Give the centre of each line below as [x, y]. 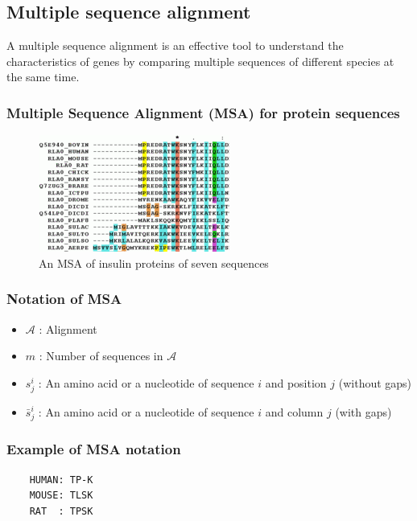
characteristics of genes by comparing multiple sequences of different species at [200, 61]
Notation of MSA [64, 299]
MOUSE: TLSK [61, 496]
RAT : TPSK [61, 511]
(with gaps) [363, 411]
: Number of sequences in [101, 356]
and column [294, 411]
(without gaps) [375, 382]
